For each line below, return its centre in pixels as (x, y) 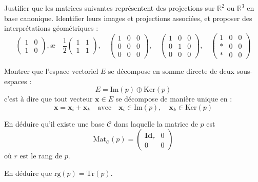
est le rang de (41, 156)
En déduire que (28, 173)
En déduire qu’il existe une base (54, 123)
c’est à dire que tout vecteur (48, 99)
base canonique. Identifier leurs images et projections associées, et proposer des (128, 18)
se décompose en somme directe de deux (172, 70)
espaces (16, 81)
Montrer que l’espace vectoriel (51, 70)
